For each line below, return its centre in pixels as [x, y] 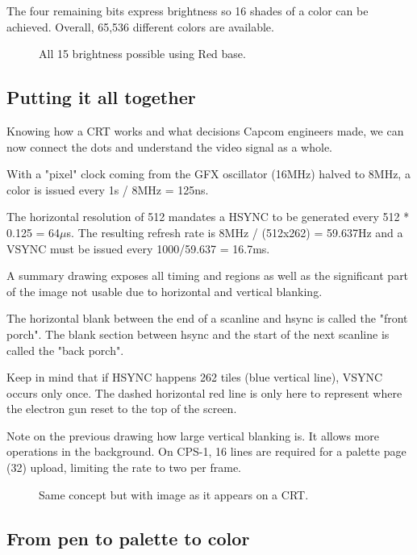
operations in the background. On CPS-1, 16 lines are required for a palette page [206, 451]
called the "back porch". [65, 350]
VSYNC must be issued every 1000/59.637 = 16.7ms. [138, 248]
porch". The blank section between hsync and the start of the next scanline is [198, 334]
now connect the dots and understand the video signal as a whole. [170, 146]
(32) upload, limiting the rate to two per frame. [124, 467]
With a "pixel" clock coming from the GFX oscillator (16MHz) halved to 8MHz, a [208, 174]
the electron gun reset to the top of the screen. [122, 409]
